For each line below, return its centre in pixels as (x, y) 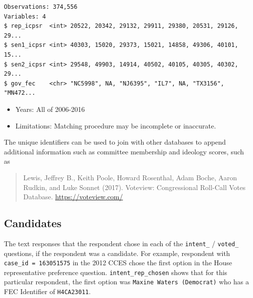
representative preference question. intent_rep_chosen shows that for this (116, 272)
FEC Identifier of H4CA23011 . (47, 291)
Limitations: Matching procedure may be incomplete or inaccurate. (116, 125)
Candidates (33, 223)
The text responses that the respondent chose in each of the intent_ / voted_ (121, 243)
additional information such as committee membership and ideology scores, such (124, 151)
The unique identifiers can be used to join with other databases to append (115, 142)
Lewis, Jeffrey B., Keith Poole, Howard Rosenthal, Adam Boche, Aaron (130, 177)
